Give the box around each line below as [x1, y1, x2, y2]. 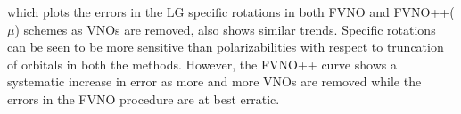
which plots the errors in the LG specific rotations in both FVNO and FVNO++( [7, 3, 455, 20]
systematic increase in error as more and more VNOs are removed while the [7, 72, 422, 91]
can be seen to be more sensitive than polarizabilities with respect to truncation [7, 37, 444, 56]
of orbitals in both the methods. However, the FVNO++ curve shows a [7, 54, 397, 73]
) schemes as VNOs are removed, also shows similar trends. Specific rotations [14, 20, 436, 38]
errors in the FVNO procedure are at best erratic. [7, 89, 280, 108]
